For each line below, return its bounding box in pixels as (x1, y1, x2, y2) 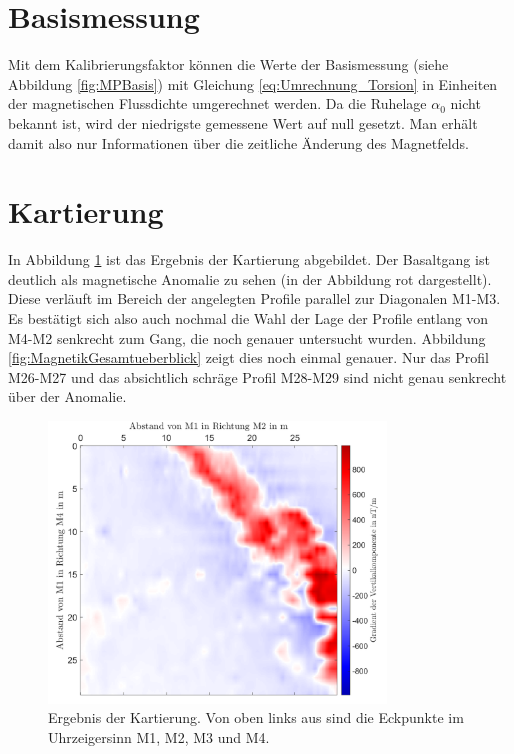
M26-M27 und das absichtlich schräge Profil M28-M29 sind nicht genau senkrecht (8, 366, 507, 387)
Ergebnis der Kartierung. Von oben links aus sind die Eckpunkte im (48, 707, 464, 728)
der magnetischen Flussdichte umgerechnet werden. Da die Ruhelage (8, 93, 427, 114)
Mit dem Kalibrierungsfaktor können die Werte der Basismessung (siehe (8, 54, 449, 75)
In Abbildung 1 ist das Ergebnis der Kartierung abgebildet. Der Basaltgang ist (8, 249, 490, 270)
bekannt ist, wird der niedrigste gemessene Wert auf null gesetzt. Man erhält (8, 112, 478, 133)
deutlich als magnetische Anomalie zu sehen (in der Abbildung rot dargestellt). (8, 268, 492, 289)
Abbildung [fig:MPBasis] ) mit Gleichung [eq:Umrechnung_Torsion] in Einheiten (8, 73, 498, 94)
